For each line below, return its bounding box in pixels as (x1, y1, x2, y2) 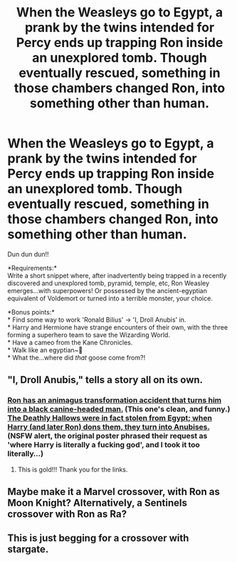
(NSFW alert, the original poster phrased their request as (7, 431, 208, 441)
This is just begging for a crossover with (7, 532, 189, 544)
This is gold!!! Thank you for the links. (17, 465, 128, 474)
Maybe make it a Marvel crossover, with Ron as (7, 486, 221, 498)
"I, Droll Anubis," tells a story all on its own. (7, 374, 204, 386)
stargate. (7, 543, 49, 556)
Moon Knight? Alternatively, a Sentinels (7, 497, 187, 509)
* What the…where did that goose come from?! (7, 353, 146, 362)
